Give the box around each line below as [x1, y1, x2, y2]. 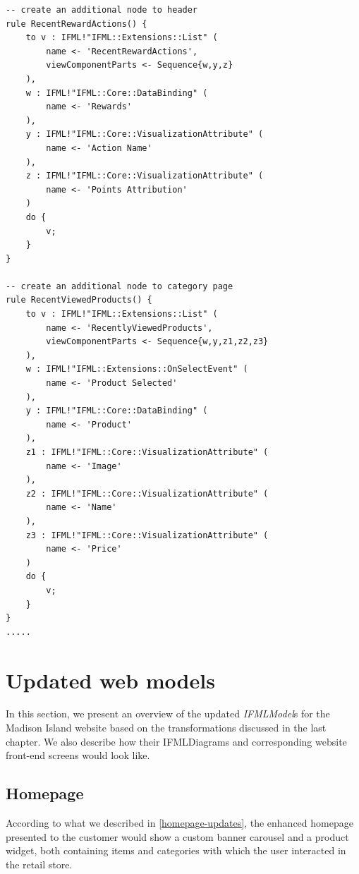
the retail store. [6, 856, 73, 871]
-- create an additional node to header [6, 5, 198, 15]
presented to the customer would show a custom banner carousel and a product [6, 829, 349, 844]
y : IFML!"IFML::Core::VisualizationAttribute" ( [25, 129, 264, 140]
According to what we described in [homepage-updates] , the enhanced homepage [6, 815, 353, 830]
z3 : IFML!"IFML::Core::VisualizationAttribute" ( [25, 530, 269, 540]
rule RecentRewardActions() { [6, 18, 147, 29]
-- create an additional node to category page [6, 281, 233, 291]
